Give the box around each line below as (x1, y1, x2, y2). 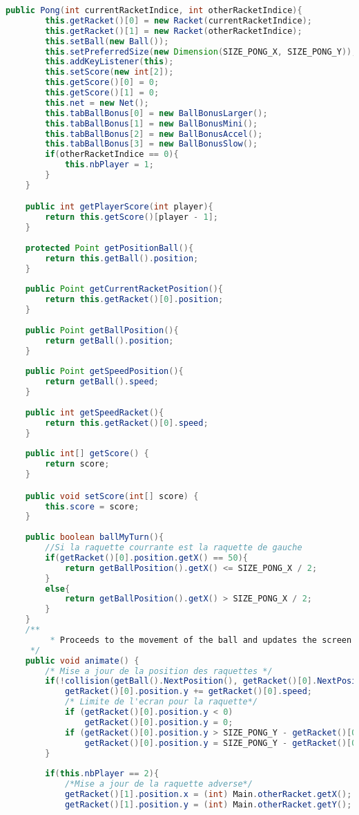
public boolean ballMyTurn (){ (25, 532, 164, 543)
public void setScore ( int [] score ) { (25, 491, 199, 501)
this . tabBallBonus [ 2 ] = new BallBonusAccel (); (45, 129, 263, 139)
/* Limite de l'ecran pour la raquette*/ (64, 697, 258, 707)
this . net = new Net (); (45, 97, 149, 108)
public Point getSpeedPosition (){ (25, 366, 184, 377)
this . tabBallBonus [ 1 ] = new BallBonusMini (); (45, 118, 258, 129)
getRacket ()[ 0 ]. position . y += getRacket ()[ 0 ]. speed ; (64, 686, 313, 697)
